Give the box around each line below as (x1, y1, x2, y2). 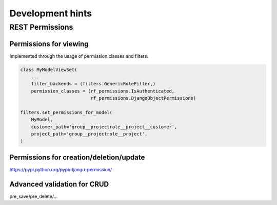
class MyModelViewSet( (20, 66, 77, 73)
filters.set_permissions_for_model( (20, 110, 113, 116)
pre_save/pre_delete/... (9, 193, 58, 199)
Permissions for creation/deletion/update (9, 153, 145, 162)
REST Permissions (9, 22, 73, 32)
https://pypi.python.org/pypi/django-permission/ (9, 167, 112, 173)
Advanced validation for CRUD (9, 179, 109, 189)
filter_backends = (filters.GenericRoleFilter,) (31, 81, 156, 87)
